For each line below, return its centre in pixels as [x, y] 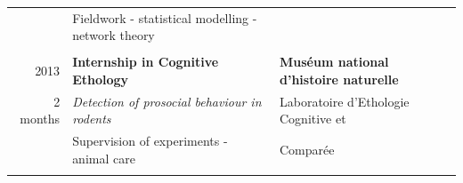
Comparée [307, 150]
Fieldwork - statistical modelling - [165, 17]
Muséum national [334, 62]
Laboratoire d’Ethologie [345, 101]
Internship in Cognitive [146, 62]
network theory [114, 35]
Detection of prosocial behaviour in [167, 101]
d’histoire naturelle [339, 80]
